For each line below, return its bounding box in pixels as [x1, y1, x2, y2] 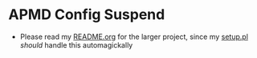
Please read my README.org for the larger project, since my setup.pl [19, 32, 249, 41]
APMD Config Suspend [8, 6, 165, 24]
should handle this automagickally [19, 40, 133, 49]
